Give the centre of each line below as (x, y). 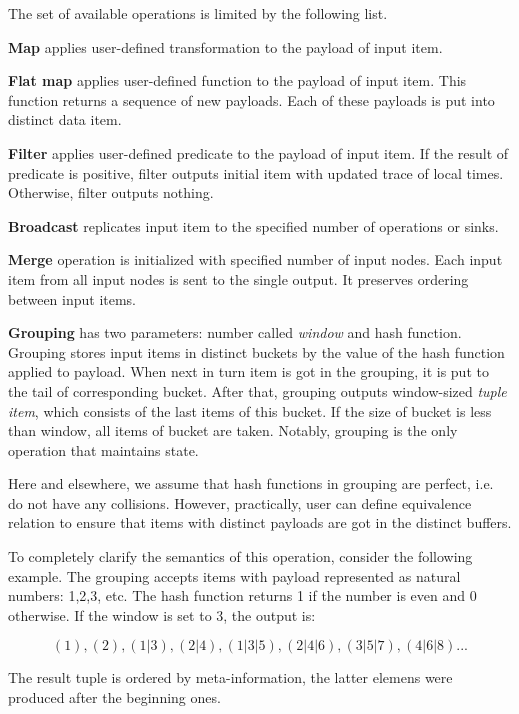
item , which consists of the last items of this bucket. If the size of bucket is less (250, 410)
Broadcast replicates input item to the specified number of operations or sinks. (253, 225)
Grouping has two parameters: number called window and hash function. (235, 332)
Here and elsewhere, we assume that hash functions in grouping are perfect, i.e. (251, 483)
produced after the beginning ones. (114, 697)
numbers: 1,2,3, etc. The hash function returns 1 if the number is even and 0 (242, 595)
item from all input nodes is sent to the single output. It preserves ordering (238, 278)
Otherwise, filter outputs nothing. (111, 192)
